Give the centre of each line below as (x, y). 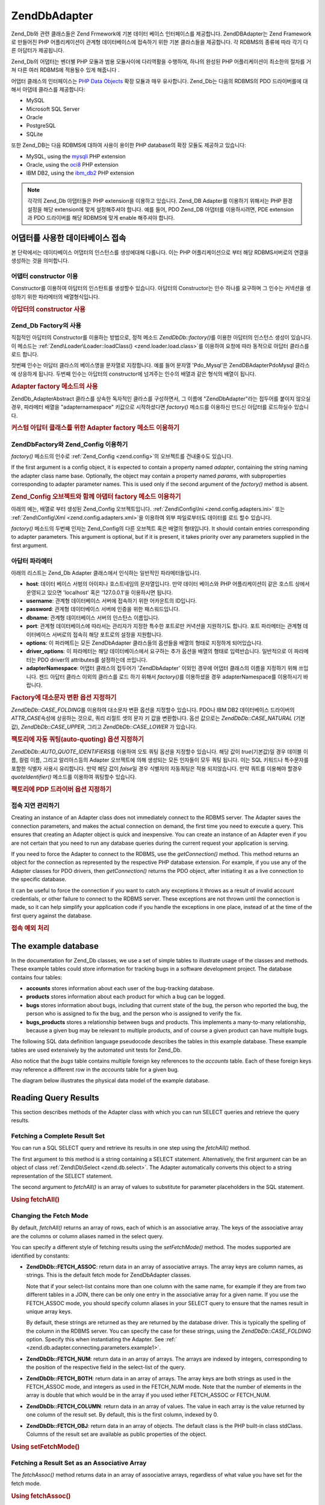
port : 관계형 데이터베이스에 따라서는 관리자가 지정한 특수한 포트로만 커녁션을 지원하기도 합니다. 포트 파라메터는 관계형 (164, 626)
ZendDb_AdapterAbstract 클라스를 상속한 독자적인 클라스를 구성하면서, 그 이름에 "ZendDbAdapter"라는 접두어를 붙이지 (153, 399)
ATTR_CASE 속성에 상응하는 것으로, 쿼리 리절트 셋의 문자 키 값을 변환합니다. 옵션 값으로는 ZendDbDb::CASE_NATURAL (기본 (158, 718)
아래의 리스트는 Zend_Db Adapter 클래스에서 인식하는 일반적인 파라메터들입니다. (106, 573)
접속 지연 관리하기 (36, 805)
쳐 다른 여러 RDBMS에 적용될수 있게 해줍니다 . (65, 70)
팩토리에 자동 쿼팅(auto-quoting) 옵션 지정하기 (78, 739)
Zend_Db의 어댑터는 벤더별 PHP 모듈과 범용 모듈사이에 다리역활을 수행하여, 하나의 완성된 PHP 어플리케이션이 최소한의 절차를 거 (161, 61)
